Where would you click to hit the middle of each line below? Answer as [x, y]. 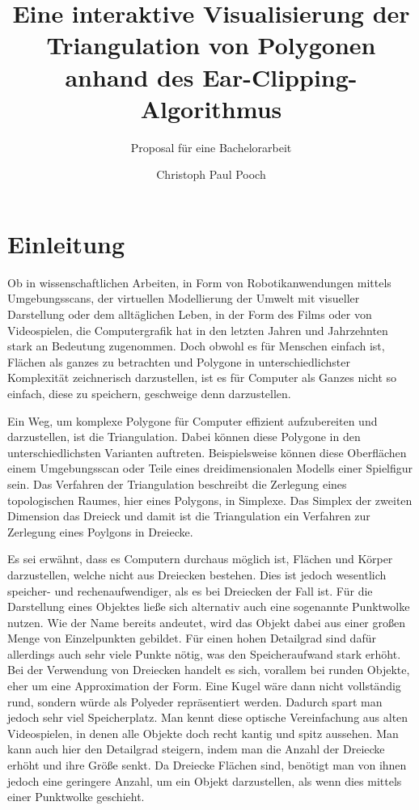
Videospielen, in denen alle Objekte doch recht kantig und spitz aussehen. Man [203, 733]
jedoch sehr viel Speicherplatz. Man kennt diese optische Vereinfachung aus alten [208, 717]
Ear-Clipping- [280, 76]
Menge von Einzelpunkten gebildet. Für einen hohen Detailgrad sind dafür [192, 638]
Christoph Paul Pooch [211, 174]
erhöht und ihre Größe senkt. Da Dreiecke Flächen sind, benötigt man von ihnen [207, 765]
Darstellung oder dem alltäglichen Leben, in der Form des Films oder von [190, 314]
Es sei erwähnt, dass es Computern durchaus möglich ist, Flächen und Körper [200, 559]
